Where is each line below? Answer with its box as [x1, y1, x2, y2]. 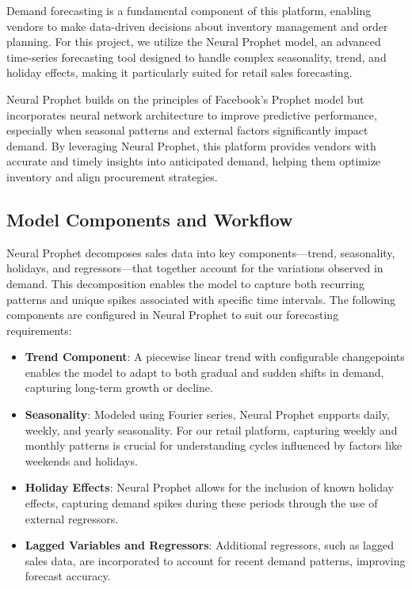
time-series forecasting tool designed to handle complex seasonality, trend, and [6, 48, 387, 65]
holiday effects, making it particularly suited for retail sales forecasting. [6, 64, 353, 81]
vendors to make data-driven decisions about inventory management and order [6, 17, 388, 34]
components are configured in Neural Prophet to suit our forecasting [6, 306, 339, 323]
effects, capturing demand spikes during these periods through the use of [25, 495, 378, 511]
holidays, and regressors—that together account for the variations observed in [6, 260, 383, 276]
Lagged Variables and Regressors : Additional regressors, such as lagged [25, 537, 394, 553]
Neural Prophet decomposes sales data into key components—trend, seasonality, [6, 244, 395, 260]
